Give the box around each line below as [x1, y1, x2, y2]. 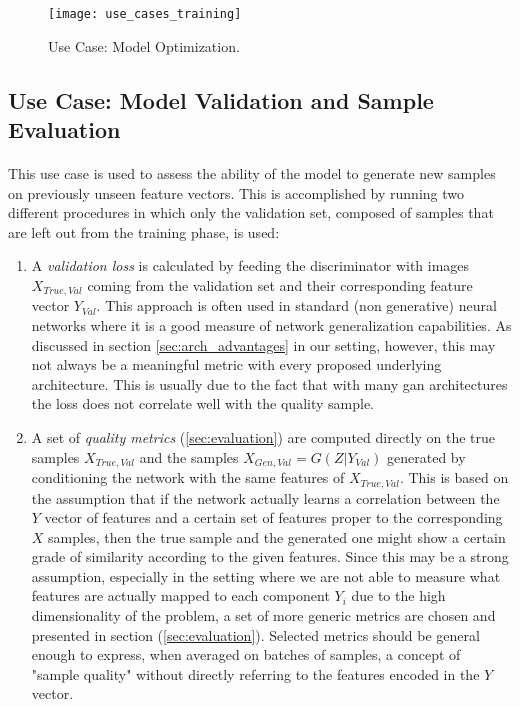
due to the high [351, 585, 446, 606]
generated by [387, 446, 466, 467]
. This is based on [399, 467, 509, 488]
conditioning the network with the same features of [31, 467, 345, 488]
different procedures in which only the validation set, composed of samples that [8, 202, 494, 223]
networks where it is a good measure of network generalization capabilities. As [31, 315, 512, 336]
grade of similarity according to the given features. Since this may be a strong [31, 546, 509, 567]
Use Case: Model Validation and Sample [8, 84, 434, 115]
